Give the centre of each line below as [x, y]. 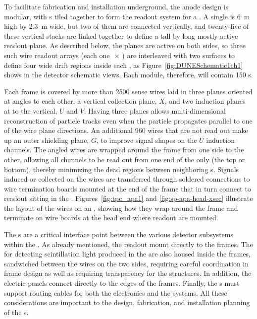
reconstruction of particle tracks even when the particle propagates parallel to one [128, 120]
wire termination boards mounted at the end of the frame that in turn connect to [128, 188]
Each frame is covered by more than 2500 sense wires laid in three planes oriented [128, 91]
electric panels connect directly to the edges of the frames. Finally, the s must [122, 283]
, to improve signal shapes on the [147, 140]
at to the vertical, [31, 110]
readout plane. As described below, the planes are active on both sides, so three [125, 45]
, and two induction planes [205, 101]
